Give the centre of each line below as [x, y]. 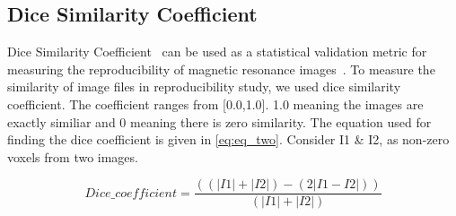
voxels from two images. [73, 156]
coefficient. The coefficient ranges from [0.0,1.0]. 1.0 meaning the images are [215, 104]
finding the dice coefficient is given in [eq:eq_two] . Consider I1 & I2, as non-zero [228, 139]
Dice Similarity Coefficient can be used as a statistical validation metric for [217, 52]
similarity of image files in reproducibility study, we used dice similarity [204, 86]
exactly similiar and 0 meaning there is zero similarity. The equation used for [219, 121]
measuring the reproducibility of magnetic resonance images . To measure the [221, 69]
